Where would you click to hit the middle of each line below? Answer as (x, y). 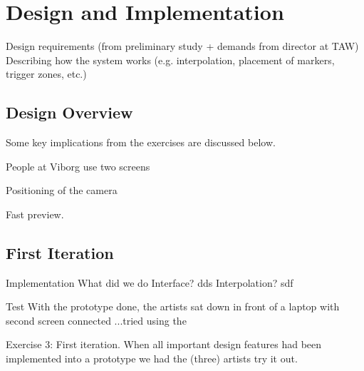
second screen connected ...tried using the (96, 320)
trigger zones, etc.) (46, 74)
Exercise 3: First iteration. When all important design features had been (164, 344)
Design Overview (69, 112)
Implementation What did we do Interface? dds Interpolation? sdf (150, 282)
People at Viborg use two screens (78, 166)
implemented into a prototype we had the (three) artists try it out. (152, 359)
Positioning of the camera (62, 190)
